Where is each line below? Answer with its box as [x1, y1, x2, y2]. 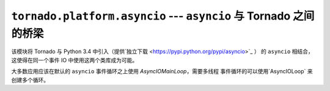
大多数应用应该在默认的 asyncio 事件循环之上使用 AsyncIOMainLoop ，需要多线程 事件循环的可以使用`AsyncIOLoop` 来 [11, 68, 313, 75]
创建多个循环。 [11, 76, 49, 84]
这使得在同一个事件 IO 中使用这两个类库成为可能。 [11, 56, 138, 64]
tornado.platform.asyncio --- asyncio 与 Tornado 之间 [11, 9, 315, 23]
